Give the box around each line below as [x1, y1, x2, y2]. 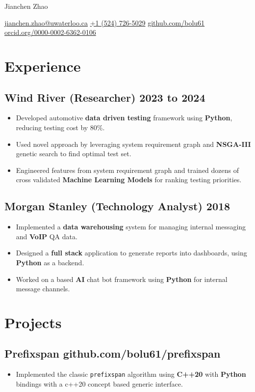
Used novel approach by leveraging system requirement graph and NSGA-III [16, 139, 251, 149]
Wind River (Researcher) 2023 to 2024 [4, 89, 205, 105]
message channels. [16, 283, 70, 294]
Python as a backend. [16, 257, 84, 267]
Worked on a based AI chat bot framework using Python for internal [16, 274, 228, 284]
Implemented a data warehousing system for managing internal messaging [16, 222, 246, 232]
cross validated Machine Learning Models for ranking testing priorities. [16, 174, 242, 185]
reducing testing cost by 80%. [16, 122, 105, 132]
